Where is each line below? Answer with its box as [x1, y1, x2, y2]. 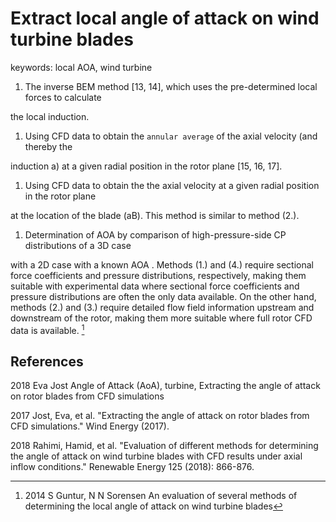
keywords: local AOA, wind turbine [10, 61, 153, 73]
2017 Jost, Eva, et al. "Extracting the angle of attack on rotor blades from [10, 410, 310, 422]
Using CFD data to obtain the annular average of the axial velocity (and [24, 130, 318, 142]
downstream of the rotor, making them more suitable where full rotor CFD [10, 312, 313, 324]
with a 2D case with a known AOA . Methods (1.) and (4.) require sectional [10, 258, 314, 271]
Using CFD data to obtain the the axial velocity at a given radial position [24, 179, 320, 191]
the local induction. [10, 110, 90, 122]
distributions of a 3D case [24, 239, 132, 251]
